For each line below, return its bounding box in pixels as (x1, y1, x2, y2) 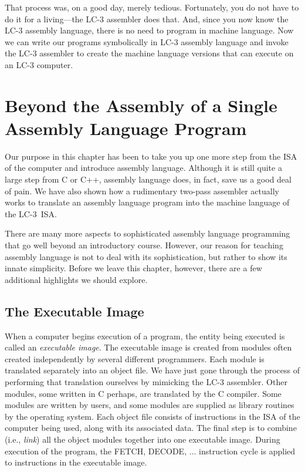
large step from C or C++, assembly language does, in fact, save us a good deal (5, 173, 292, 186)
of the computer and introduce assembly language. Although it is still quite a (5, 161, 282, 174)
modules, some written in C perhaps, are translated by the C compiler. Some (5, 387, 282, 399)
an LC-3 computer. (5, 58, 73, 70)
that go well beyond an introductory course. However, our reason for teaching (5, 239, 283, 251)
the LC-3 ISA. (5, 207, 57, 220)
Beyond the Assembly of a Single (5, 93, 277, 117)
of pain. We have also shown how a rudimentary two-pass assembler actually (5, 184, 279, 197)
